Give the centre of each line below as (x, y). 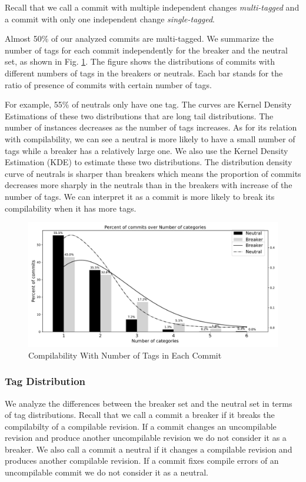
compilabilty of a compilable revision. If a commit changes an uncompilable (141, 426)
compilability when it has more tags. (71, 208)
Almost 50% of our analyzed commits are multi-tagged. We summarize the (139, 39)
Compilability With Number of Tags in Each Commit (125, 355)
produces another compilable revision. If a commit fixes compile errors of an (142, 461)
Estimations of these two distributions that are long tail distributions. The (139, 116)
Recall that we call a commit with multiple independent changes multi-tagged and (152, 7)
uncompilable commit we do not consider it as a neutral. (107, 472)
